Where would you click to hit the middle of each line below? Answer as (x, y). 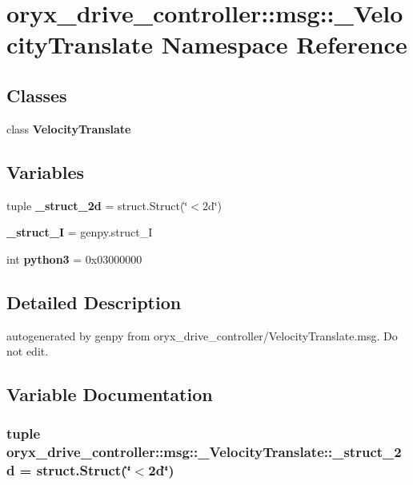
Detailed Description (94, 302)
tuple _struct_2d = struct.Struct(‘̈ (97, 205)
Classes (37, 95)
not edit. (28, 351)
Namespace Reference (284, 44)
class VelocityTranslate (69, 128)
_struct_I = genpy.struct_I (80, 232)
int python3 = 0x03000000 (74, 258)
